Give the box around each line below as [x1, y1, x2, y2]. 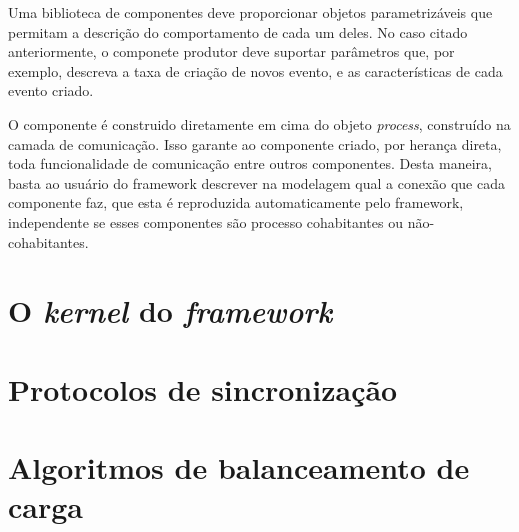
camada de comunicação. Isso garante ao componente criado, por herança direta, [8, 133, 502, 154]
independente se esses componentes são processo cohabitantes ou [8, 211, 403, 232]
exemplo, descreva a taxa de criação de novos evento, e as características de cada [8, 60, 503, 81]
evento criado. [8, 80, 94, 101]
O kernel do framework [8, 290, 333, 332]
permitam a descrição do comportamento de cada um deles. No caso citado [8, 21, 468, 42]
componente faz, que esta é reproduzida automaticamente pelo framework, [8, 192, 464, 213]
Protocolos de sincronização [8, 368, 398, 409]
